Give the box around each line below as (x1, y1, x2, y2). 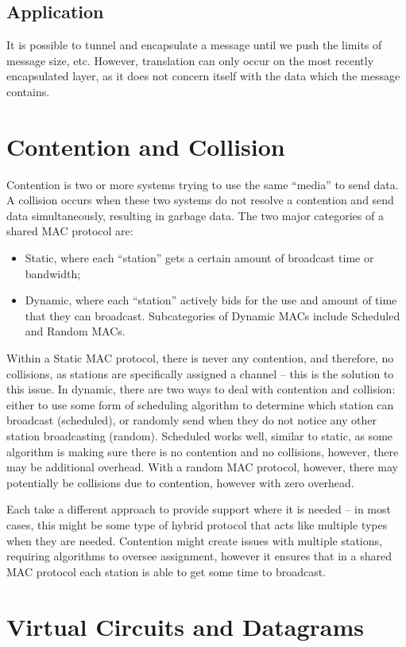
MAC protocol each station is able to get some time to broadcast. (6, 563, 327, 579)
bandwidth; (25, 265, 81, 281)
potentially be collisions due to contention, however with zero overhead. (6, 474, 354, 490)
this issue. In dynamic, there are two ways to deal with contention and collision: (6, 381, 396, 397)
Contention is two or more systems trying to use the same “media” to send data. (6, 176, 399, 192)
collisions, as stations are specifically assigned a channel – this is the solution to (6, 365, 394, 382)
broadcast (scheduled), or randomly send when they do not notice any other (6, 412, 377, 428)
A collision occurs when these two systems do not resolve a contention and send (6, 192, 394, 208)
